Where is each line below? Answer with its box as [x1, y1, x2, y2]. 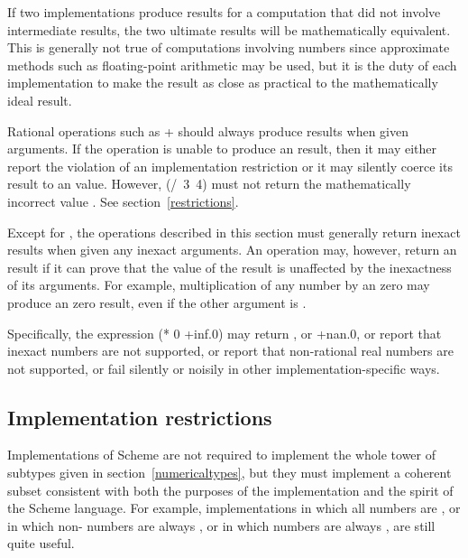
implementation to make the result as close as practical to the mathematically [7, 73, 438, 92]
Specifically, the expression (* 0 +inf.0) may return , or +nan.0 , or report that [7, 323, 442, 342]
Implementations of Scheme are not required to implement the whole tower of [7, 445, 436, 464]
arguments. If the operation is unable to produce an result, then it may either [7, 139, 437, 158]
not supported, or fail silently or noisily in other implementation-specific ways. [7, 358, 440, 377]
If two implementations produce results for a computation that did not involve [7, 3, 441, 21]
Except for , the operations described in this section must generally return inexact [7, 222, 461, 241]
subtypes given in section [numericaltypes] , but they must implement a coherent [7, 463, 452, 482]
